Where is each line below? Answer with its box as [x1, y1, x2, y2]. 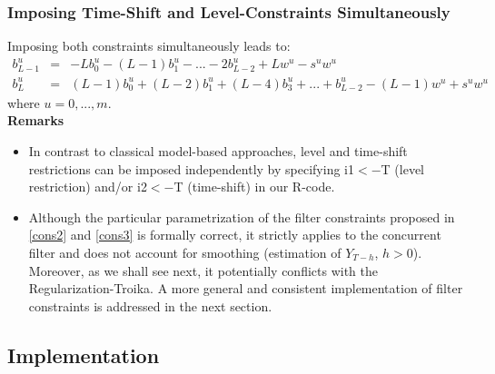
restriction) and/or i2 [28, 177, 147, 196]
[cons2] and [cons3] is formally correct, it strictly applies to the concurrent [28, 225, 441, 244]
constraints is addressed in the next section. [28, 296, 272, 315]
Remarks [7, 111, 64, 130]
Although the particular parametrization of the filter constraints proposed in [28, 207, 455, 226]
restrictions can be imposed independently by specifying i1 [28, 159, 354, 178]
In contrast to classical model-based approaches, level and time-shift [28, 142, 408, 161]
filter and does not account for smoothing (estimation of [28, 243, 342, 262]
